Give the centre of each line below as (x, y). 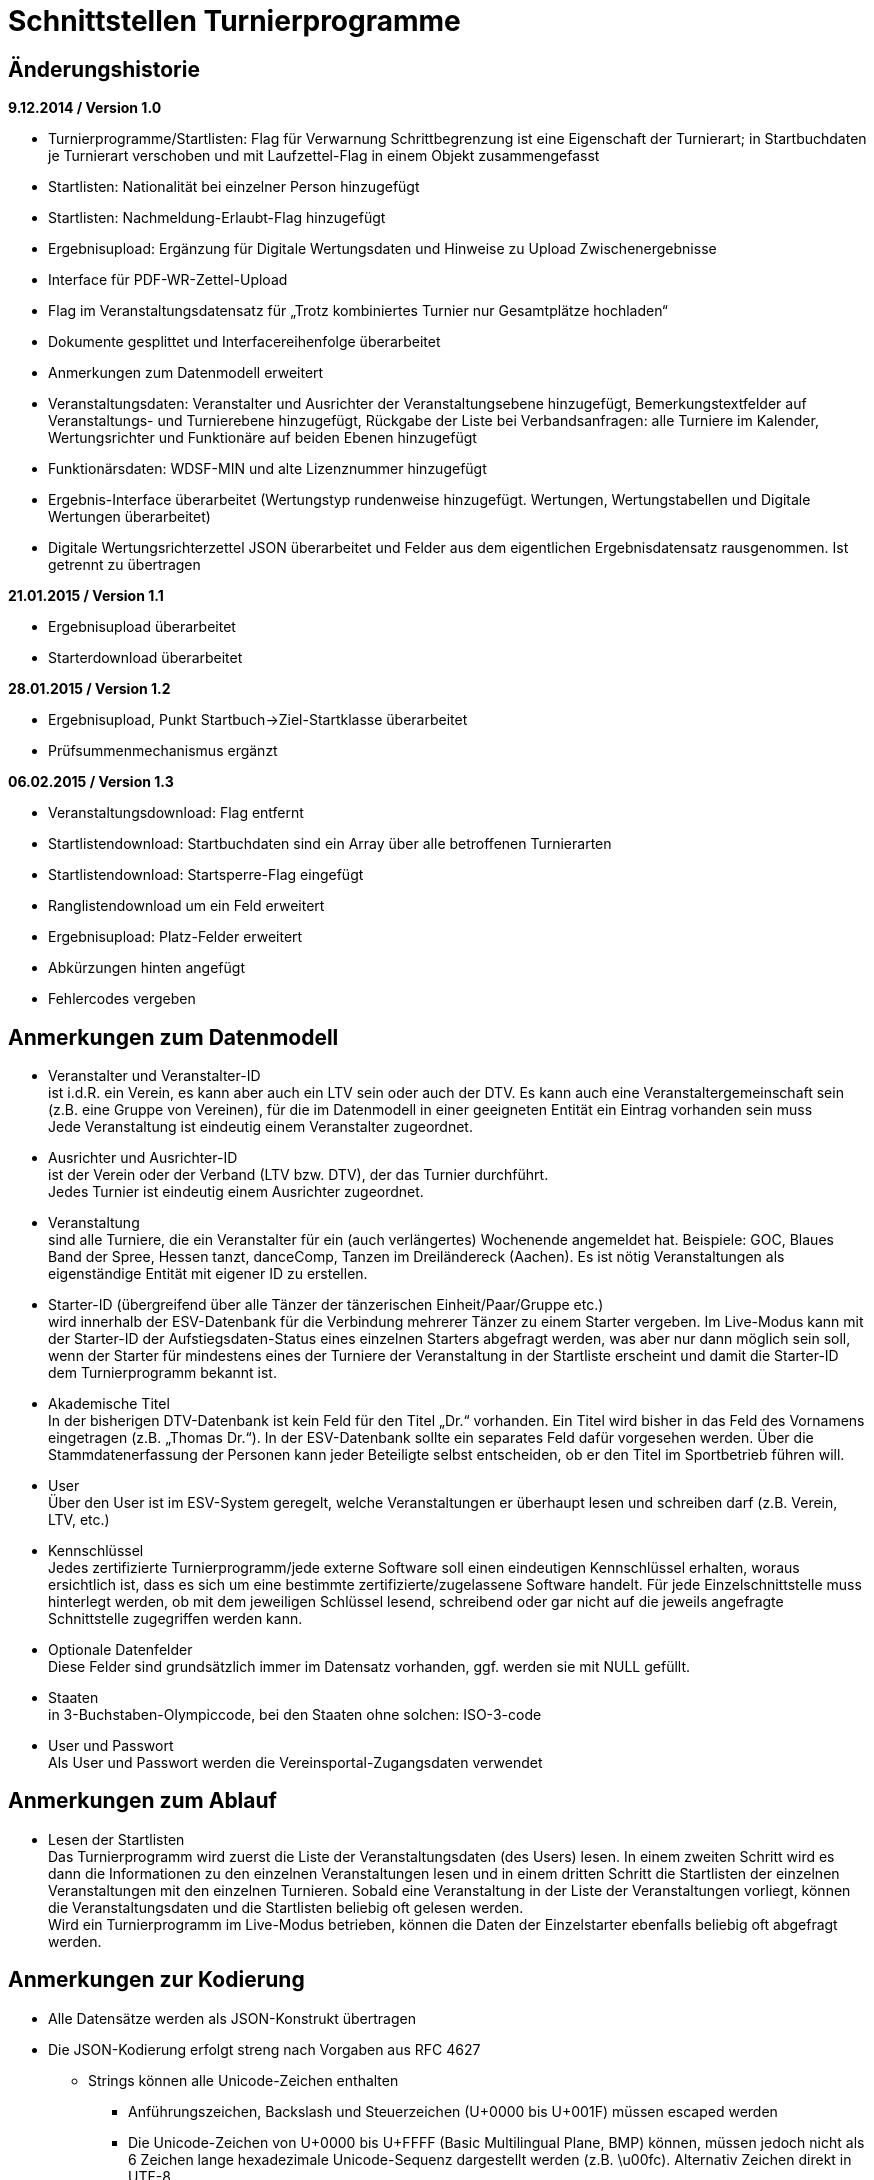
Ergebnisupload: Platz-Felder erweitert (175, 937)
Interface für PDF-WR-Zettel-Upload (168, 280)
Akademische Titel (109, 1404)
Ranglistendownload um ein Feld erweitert (186, 906)
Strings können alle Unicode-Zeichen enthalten (243, 2080)
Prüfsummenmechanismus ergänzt (163, 751)
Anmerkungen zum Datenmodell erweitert (186, 373)
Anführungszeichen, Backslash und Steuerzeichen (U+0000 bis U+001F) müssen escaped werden (453, 2111)
